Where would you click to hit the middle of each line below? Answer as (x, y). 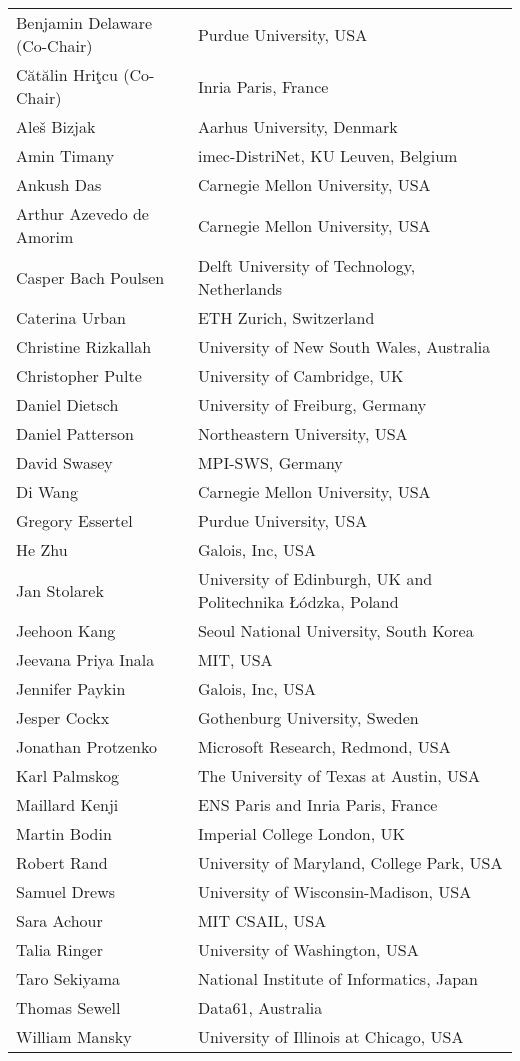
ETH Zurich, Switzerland (286, 317)
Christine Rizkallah (84, 346)
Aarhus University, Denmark (297, 126)
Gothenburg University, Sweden (308, 717)
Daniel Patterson (75, 433)
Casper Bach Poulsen (90, 277)
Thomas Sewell (68, 1007)
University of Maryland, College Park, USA (350, 862)
